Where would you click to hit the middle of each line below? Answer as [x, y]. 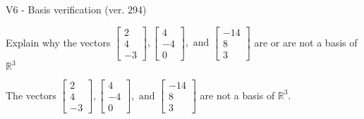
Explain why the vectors [58, 42]
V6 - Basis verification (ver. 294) [76, 9]
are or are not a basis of [306, 42]
